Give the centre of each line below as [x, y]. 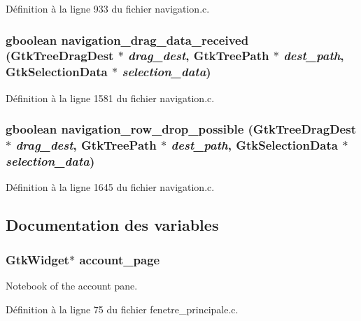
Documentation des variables [112, 225]
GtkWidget [37, 259]
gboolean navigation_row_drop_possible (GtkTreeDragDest [181, 129]
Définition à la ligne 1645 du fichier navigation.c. [110, 187]
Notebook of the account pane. [72, 285]
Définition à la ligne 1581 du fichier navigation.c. [110, 98]
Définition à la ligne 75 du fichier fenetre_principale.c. [122, 309]
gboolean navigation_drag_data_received [127, 40]
